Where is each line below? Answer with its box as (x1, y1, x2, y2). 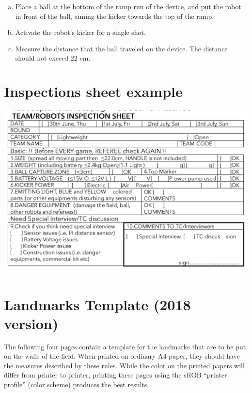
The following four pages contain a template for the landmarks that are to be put (4, 341, 246, 351)
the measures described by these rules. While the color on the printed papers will (4, 360, 245, 370)
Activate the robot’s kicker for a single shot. (15, 27, 146, 37)
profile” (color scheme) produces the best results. (4, 379, 149, 390)
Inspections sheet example (4, 81, 183, 101)
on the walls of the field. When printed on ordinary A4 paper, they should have (4, 351, 240, 361)
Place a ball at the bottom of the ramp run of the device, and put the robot (15, 1, 241, 11)
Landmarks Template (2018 (4, 294, 191, 314)
